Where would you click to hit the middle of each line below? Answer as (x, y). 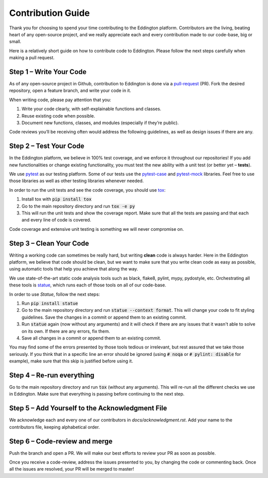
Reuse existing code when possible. (58, 116)
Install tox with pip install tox (57, 199)
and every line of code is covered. (56, 220)
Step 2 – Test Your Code (47, 146)
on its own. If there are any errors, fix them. (66, 331)
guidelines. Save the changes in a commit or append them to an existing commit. (104, 317)
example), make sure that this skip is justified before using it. (71, 361)
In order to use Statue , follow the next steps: (55, 294)
